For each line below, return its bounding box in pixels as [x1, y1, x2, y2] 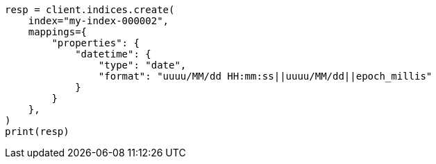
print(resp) [5, 126, 69, 137]
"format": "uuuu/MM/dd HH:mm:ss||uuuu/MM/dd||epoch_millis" [98, 71, 433, 82]
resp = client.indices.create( [5, 4, 175, 15]
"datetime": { [75, 48, 151, 60]
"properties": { [51, 37, 140, 48]
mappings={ [28, 26, 87, 37]
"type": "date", [98, 60, 187, 71]
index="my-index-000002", [28, 15, 169, 26]
